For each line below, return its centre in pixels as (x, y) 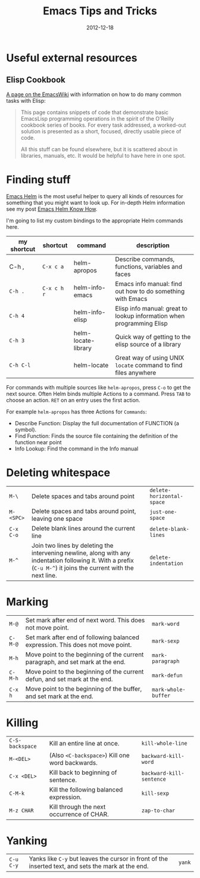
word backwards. (74, 763)
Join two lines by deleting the (73, 545)
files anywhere (136, 373)
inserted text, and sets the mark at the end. (89, 866)
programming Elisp (141, 323)
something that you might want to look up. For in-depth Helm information (96, 202)
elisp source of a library (148, 344)
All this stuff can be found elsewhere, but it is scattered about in (99, 149)
